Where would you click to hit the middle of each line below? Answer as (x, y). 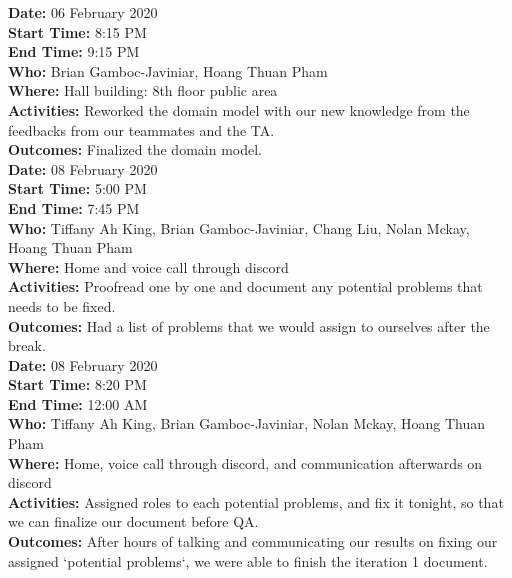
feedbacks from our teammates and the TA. (141, 129)
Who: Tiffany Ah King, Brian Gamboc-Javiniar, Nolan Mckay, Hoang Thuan (246, 423)
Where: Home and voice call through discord (148, 266)
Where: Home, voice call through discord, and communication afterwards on (245, 462)
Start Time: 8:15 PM (77, 31)
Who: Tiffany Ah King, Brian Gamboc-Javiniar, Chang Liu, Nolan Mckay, (239, 227)
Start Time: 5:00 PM (77, 188)
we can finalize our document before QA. (133, 521)
